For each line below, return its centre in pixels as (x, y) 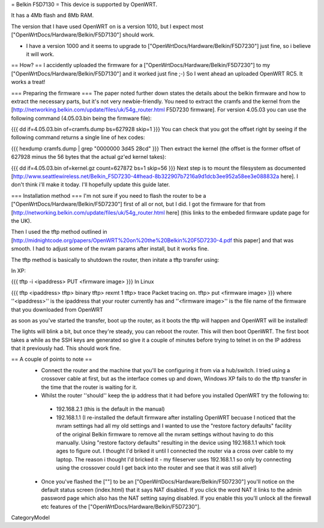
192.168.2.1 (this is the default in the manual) (110, 409)
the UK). (21, 221)
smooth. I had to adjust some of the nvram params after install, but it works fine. (110, 249)
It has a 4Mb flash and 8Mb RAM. (52, 16)
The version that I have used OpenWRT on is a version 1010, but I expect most (107, 26)
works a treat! (28, 82)
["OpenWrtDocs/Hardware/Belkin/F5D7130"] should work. (83, 35)
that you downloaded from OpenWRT (57, 309)
